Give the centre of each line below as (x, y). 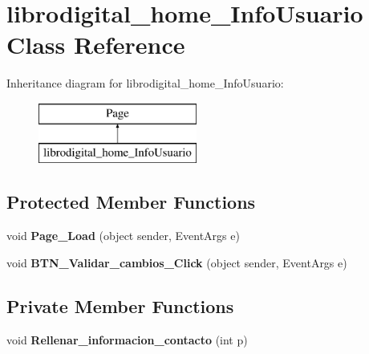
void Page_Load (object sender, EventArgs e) (123, 236)
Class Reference (96, 45)
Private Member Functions (120, 305)
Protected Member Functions (131, 202)
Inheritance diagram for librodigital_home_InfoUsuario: (145, 83)
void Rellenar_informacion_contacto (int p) (127, 339)
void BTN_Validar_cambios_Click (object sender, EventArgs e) (177, 262)
